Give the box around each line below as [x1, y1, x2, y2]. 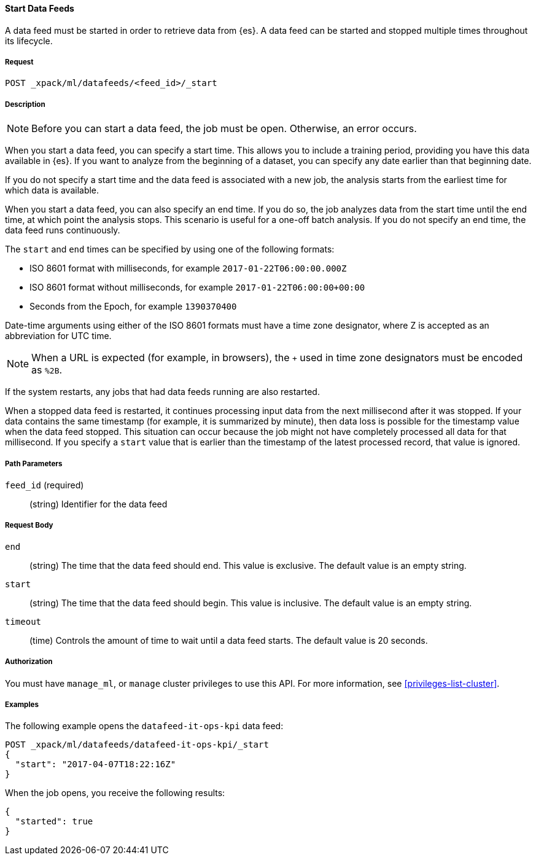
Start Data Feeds [5, 3, 74, 14]
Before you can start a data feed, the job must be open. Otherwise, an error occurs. [31, 122, 417, 135]
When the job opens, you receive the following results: [5, 788, 225, 799]
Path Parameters [5, 459, 63, 468]
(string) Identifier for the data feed [29, 498, 168, 509]
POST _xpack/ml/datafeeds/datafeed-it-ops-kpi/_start [5, 740, 269, 750]
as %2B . [31, 364, 63, 377]
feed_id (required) [5, 479, 84, 490]
